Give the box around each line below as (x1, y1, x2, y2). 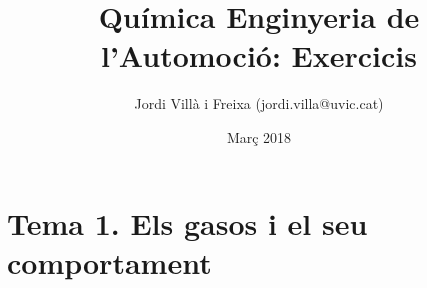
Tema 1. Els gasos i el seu (7, 202, 368, 243)
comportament (7, 241, 212, 282)
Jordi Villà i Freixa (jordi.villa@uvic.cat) (134, 93, 384, 114)
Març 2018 (226, 126, 292, 147)
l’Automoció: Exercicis (100, 35, 417, 76)
